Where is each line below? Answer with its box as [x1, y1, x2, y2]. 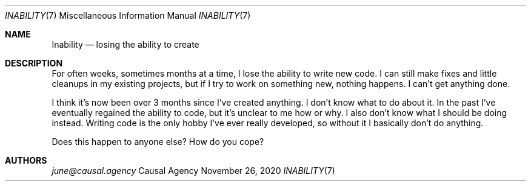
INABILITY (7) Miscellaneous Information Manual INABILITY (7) [5, 10, 251, 21]
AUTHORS [5, 155, 47, 165]
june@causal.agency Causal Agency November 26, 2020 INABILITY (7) [52, 165, 335, 176]
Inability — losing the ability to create [52, 39, 199, 50]
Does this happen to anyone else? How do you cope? [52, 136, 264, 147]
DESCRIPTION [5, 58, 63, 68]
